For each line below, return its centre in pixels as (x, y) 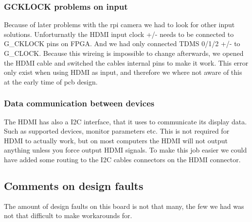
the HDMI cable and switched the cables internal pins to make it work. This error (126, 62)
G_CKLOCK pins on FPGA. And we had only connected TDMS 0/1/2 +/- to (122, 43)
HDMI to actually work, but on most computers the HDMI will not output (116, 140)
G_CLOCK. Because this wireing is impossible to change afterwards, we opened (124, 53)
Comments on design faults (74, 185)
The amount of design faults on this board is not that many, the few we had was (124, 206)
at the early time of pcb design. (51, 81)
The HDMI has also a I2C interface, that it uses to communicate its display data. (126, 121)
